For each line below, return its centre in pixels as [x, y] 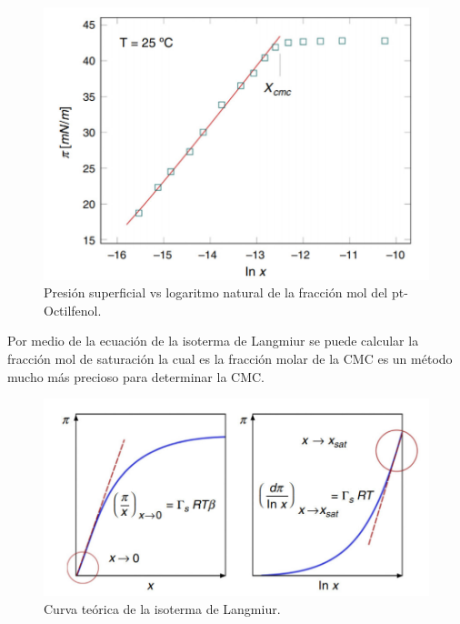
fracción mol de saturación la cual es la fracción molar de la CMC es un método [230, 359]
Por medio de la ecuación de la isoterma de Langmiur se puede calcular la [213, 341]
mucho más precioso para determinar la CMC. [136, 376]
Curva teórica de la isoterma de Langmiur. [162, 609]
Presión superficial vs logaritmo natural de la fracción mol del [216, 292]
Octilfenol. [73, 310]
